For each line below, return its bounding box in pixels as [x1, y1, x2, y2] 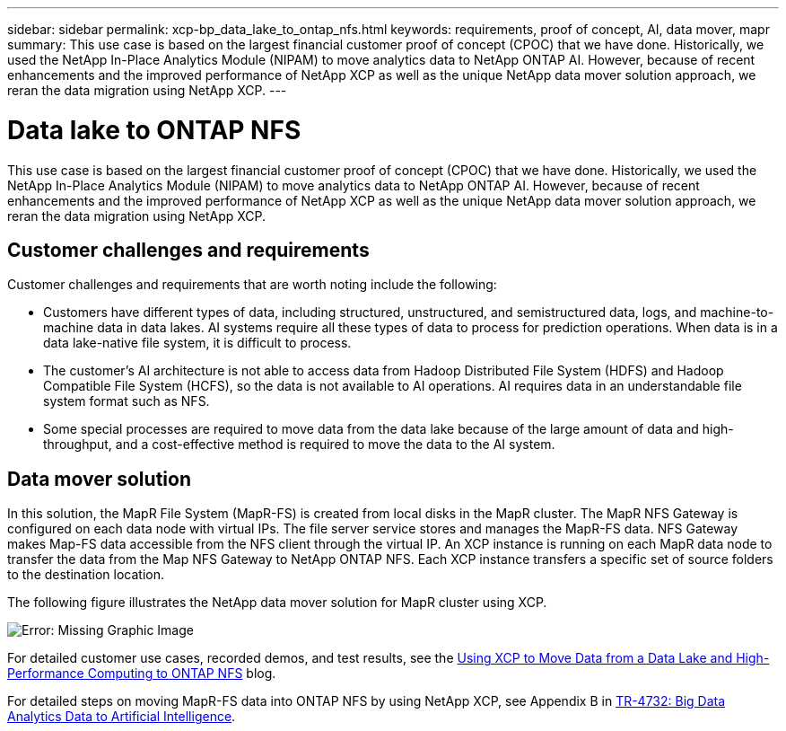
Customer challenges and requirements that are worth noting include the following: [7, 277, 497, 293]
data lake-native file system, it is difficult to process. [43, 335, 352, 351]
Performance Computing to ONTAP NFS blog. [7, 665, 276, 682]
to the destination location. [7, 567, 164, 583]
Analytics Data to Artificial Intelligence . [7, 709, 236, 725]
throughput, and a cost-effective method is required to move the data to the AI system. [43, 436, 555, 453]
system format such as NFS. [43, 393, 210, 410]
